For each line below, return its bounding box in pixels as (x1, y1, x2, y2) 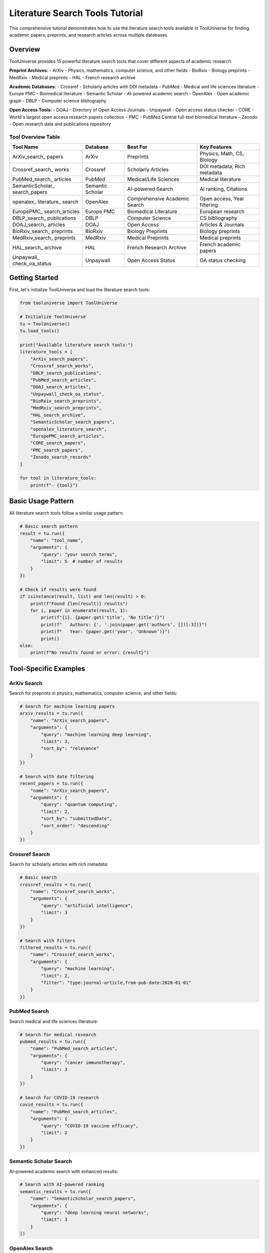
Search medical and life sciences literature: (9, 1018, 98, 1024)
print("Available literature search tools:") (19, 342, 133, 348)
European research (199, 208, 245, 215)
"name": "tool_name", (30, 538, 83, 543)
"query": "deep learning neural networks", (40, 1210, 149, 1215)
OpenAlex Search (9, 1244, 53, 1251)
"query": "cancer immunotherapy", (40, 1060, 125, 1066)
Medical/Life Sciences (127, 176, 179, 183)
